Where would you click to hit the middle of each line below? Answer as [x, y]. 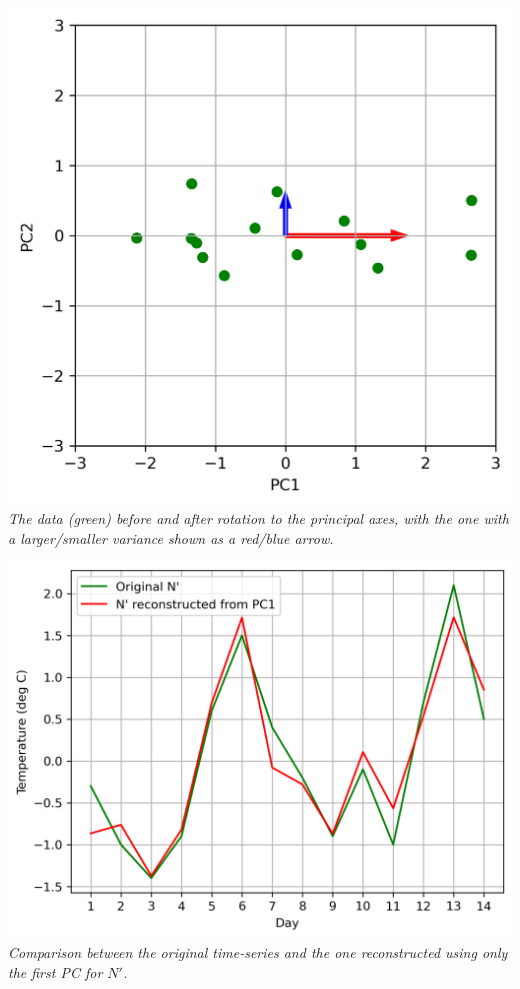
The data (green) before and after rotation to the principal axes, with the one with [258, 518]
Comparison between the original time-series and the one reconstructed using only [258, 952]
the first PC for [55, 971]
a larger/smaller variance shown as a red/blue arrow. [171, 537]
